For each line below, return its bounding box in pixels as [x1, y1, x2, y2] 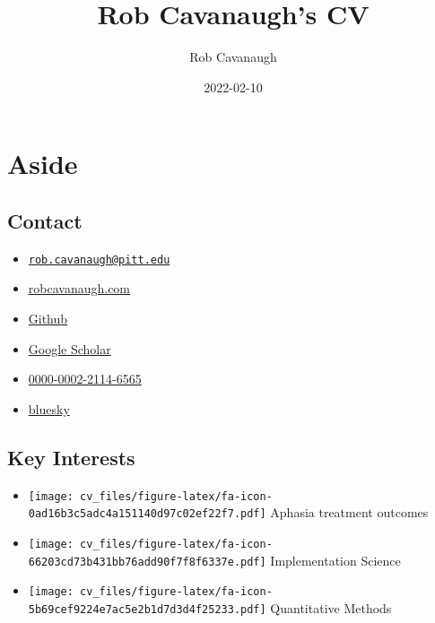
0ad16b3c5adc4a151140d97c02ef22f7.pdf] [28, 507, 266, 521]
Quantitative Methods [270, 598, 392, 617]
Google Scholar [28, 339, 111, 358]
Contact [7, 206, 83, 234]
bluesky [28, 399, 70, 418]
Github [28, 308, 68, 327]
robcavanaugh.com [28, 279, 131, 298]
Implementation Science [270, 550, 401, 569]
